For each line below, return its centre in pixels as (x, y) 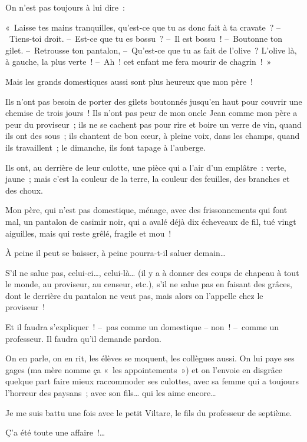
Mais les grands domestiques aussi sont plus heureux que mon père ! (129, 81)
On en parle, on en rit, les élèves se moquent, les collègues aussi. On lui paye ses (150, 358)
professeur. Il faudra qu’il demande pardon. (83, 338)
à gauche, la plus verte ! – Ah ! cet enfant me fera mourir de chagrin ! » (138, 62)
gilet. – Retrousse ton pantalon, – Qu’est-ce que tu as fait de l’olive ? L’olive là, (151, 50)
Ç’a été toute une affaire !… (55, 432)
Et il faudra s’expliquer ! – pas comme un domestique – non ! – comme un (142, 327)
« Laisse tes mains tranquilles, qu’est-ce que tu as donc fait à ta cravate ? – (143, 27)
